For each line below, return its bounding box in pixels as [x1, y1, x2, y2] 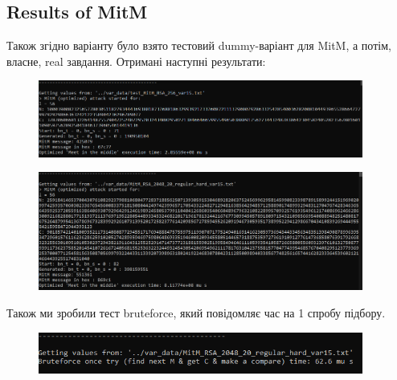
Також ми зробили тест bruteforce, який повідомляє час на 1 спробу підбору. [6, 304, 386, 321]
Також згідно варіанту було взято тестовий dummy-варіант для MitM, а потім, [6, 37, 391, 54]
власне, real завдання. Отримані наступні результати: [6, 52, 266, 69]
